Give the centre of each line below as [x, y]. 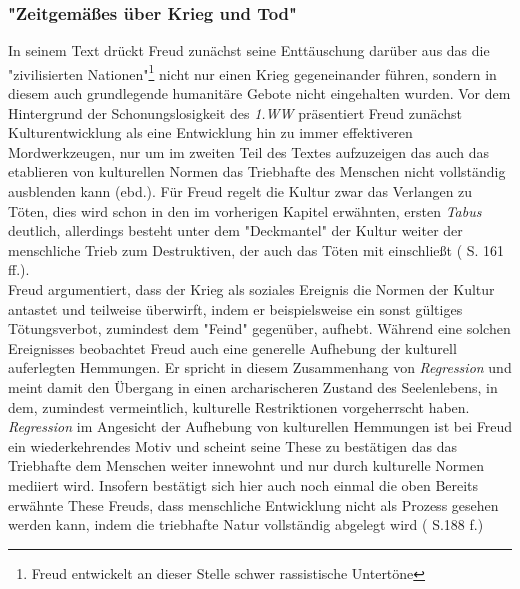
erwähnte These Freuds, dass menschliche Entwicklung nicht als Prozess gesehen [253, 504]
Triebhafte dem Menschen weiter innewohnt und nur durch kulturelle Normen [246, 465]
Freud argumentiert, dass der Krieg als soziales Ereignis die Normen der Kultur [251, 289]
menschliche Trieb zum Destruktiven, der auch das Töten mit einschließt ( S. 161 [256, 249]
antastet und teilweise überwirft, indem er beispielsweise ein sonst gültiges [235, 308]
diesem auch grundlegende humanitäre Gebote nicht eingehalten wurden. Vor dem [259, 93]
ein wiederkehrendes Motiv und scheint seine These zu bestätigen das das [232, 445]
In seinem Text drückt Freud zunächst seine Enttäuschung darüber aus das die [249, 50]
